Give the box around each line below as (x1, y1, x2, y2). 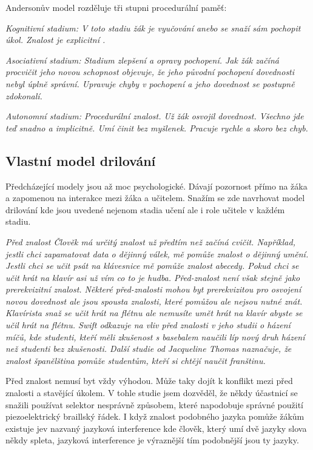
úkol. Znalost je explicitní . (5, 33, 106, 46)
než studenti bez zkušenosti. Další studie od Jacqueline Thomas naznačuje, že (5, 342, 292, 355)
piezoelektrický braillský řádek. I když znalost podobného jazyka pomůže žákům (5, 410, 305, 423)
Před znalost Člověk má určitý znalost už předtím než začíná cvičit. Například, (5, 235, 295, 248)
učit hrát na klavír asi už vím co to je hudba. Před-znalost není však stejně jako (5, 271, 300, 283)
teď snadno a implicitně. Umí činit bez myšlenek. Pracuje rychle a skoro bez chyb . (5, 121, 308, 134)
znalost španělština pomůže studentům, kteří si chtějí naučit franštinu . (5, 354, 266, 366)
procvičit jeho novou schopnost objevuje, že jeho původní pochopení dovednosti (5, 65, 295, 78)
